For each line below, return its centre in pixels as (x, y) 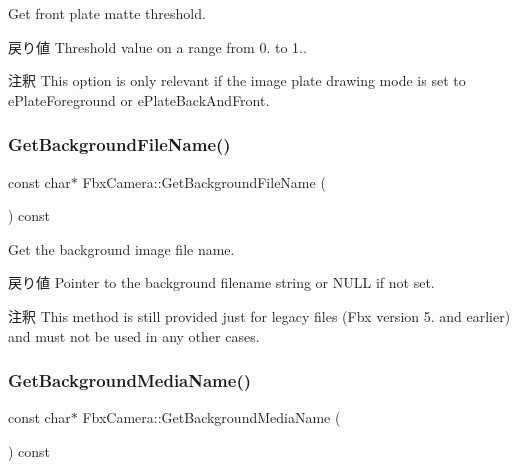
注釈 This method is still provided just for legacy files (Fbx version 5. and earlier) (259, 315)
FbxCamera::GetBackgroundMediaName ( (211, 417)
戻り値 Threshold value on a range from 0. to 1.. (157, 46)
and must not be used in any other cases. (134, 335)
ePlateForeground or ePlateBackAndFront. (139, 99)
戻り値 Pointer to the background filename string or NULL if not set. (221, 282)
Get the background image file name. (121, 248)
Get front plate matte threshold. (107, 13)
